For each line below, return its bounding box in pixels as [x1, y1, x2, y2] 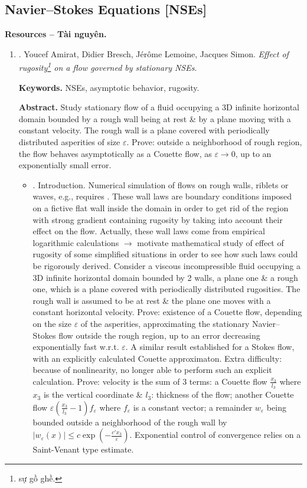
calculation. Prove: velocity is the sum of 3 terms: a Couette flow [32, 375, 267, 387]
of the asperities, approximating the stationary [80, 317, 250, 329]
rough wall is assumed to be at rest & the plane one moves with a [32, 294, 271, 306]
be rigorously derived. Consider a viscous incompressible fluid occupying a [32, 259, 301, 271]
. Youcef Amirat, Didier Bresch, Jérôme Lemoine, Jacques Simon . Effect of [18, 47, 289, 60]
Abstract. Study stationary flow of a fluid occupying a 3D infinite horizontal [18, 101, 300, 113]
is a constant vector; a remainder [133, 401, 253, 413]
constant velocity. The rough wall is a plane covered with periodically [18, 124, 270, 136]
